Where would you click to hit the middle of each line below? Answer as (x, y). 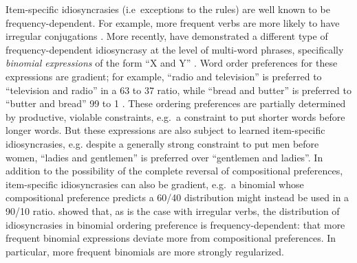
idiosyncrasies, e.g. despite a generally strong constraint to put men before (162, 143)
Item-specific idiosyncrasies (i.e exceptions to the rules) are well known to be (168, 9)
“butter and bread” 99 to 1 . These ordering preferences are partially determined (176, 103)
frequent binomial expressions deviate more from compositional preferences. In (171, 238)
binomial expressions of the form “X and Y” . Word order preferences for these (172, 63)
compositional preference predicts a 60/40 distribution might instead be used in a (177, 197)
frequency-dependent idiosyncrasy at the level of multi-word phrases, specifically (175, 49)
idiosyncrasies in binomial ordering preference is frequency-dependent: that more (175, 224)
